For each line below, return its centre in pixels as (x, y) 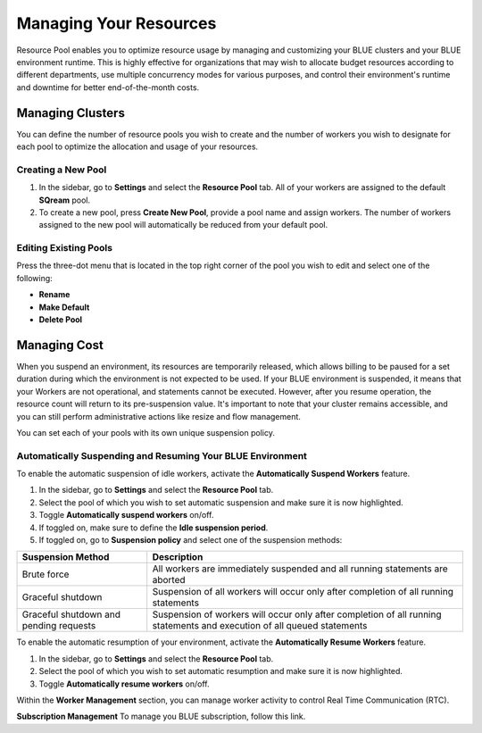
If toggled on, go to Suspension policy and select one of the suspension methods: (191, 539)
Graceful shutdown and (71, 614)
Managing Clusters (71, 113)
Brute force (46, 574)
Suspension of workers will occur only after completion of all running (297, 614)
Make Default (64, 307)
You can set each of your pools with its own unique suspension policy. (146, 432)
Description (178, 557)
